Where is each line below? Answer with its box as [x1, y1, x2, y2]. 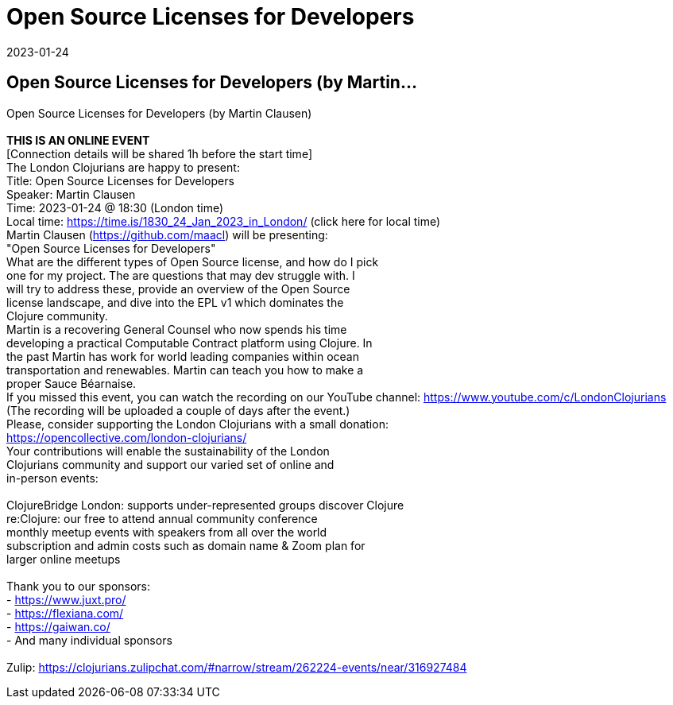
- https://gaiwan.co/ [6, 619, 110, 633]
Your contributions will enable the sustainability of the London [6, 444, 330, 458]
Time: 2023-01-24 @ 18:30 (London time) [6, 200, 224, 215]
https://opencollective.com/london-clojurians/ [6, 430, 247, 444]
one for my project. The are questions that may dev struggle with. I [6, 268, 355, 282]
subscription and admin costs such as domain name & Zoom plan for [6, 538, 366, 552]
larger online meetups [6, 552, 121, 566]
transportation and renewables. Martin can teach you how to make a [6, 362, 364, 377]
